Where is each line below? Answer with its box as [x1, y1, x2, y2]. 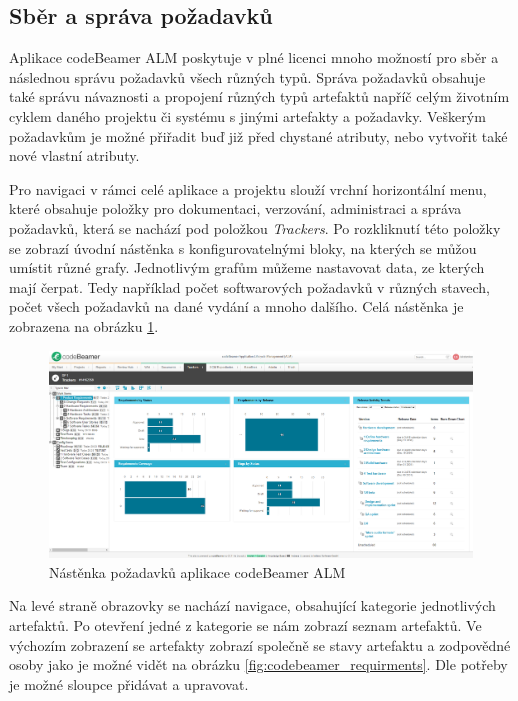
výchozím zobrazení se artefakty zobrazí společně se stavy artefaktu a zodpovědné [9, 634, 511, 655]
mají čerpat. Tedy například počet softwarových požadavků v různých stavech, [9, 276, 490, 297]
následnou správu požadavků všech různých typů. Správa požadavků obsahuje [9, 66, 486, 87]
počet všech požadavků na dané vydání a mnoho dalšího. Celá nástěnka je [9, 296, 464, 317]
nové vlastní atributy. [9, 145, 140, 166]
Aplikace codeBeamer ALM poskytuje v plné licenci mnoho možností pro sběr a [9, 47, 499, 68]
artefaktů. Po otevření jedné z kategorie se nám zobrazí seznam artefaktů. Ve [9, 614, 482, 635]
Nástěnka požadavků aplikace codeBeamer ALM [49, 561, 346, 582]
